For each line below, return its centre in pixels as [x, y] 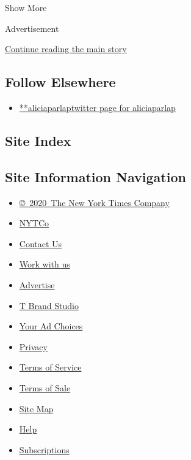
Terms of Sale [45, 387]
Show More [26, 7]
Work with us [45, 264]
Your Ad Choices [51, 326]
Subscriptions [44, 449]
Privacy [33, 346]
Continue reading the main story [66, 49]
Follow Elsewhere [60, 82]
